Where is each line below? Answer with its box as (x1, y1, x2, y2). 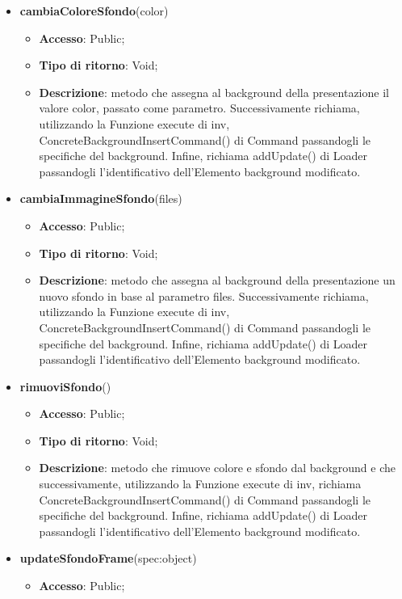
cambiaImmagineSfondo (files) (19, 190, 182, 207)
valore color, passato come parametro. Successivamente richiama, (39, 99, 360, 116)
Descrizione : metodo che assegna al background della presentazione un (39, 272, 396, 289)
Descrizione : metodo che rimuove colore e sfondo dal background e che (39, 459, 396, 476)
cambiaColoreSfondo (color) (19, 2, 169, 19)
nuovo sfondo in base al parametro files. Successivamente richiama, (39, 287, 369, 304)
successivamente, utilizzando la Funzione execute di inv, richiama (39, 475, 362, 492)
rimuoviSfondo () (19, 378, 111, 394)
